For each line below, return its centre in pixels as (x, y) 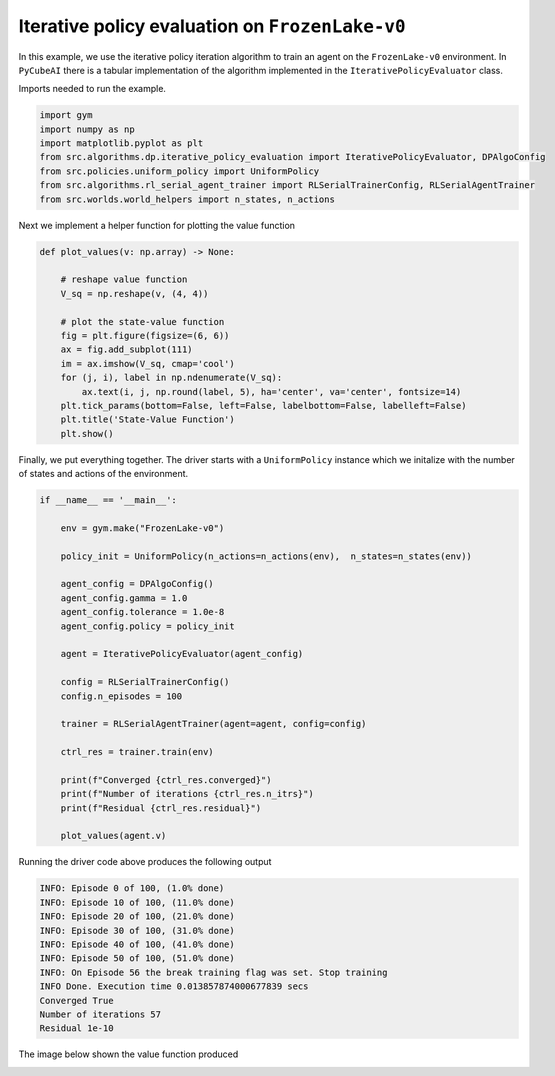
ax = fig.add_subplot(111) (127, 349)
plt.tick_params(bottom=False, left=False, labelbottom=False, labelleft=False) (263, 405)
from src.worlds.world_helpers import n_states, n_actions (187, 199)
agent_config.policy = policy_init (147, 626)
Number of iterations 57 (100, 1014)
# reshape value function (124, 279)
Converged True (76, 1000)
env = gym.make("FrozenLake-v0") (142, 528)
